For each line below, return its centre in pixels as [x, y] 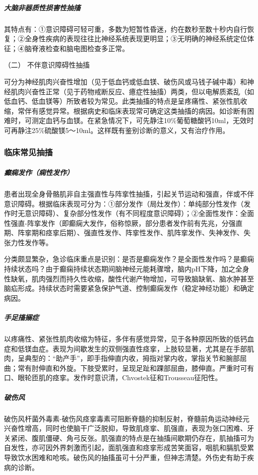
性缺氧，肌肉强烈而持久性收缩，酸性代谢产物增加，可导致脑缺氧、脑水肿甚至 [129, 278]
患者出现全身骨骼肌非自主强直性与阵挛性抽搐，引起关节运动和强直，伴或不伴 [129, 193]
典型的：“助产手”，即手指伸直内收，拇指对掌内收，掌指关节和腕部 [132, 358]
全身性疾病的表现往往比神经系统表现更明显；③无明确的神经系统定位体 [139, 38]
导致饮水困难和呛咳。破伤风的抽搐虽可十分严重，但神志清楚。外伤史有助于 [126, 457]
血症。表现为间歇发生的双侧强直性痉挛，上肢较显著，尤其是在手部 [139, 348]
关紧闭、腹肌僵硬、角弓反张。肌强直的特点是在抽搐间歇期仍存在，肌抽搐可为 [129, 438]
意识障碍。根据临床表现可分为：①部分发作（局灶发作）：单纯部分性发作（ [124, 203]
